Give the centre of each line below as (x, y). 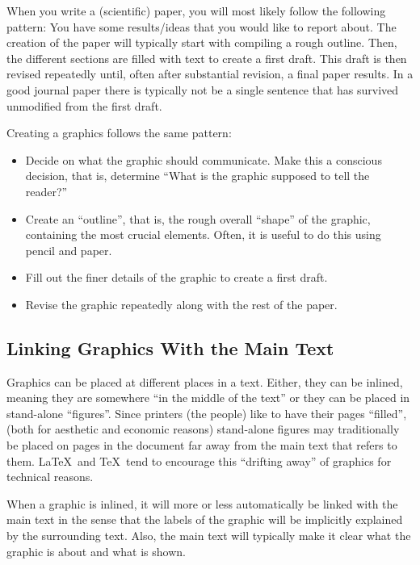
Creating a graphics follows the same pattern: (119, 133)
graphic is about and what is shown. (96, 551)
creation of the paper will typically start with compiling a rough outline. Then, (202, 42)
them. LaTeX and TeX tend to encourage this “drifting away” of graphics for (199, 460)
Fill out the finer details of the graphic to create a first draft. (176, 277)
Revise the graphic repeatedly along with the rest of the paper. (181, 304)
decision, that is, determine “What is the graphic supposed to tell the (197, 176)
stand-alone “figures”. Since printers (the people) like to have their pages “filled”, (207, 413)
